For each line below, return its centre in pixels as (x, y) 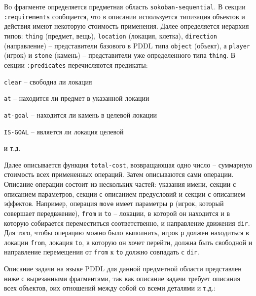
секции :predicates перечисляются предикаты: (76, 64)
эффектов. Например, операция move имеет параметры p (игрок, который (114, 203)
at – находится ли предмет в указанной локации (77, 98)
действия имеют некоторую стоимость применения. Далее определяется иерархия (127, 26)
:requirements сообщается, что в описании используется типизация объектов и (125, 16)
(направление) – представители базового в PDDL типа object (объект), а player (127, 45)
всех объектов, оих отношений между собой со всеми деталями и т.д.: (110, 288)
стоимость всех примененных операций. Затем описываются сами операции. (119, 174)
